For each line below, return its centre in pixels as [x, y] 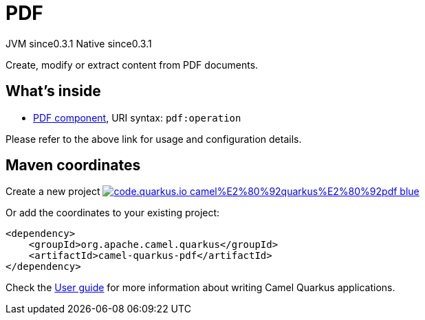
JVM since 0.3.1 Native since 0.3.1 [79, 43]
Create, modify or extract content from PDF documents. [132, 65]
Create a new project [53, 192]
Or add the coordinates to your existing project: [113, 213]
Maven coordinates [73, 165]
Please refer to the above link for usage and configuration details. [154, 139]
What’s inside [53, 91]
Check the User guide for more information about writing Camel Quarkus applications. [200, 288]
